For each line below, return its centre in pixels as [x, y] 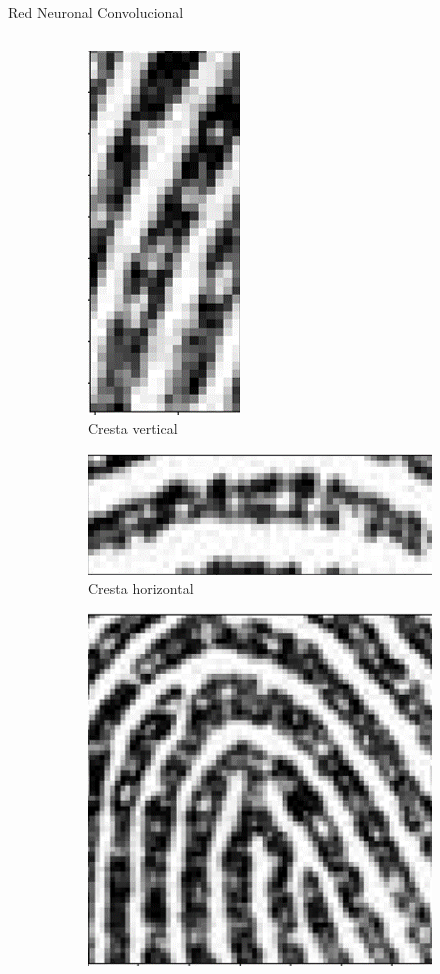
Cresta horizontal [141, 588]
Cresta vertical [133, 428]
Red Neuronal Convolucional [96, 12]
